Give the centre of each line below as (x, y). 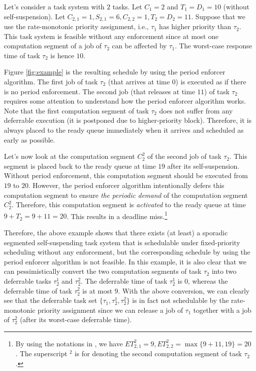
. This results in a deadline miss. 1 (117, 215)
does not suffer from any (196, 110)
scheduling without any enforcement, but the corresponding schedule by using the (127, 252)
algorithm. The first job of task (51, 82)
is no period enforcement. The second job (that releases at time (100, 91)
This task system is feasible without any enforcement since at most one (111, 36)
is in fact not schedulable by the (180, 300)
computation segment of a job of (53, 46)
